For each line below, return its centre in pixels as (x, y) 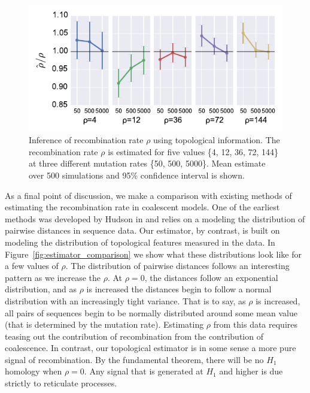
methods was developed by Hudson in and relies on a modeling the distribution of (155, 218)
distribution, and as (41, 289)
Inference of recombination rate (86, 140)
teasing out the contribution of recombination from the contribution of (134, 336)
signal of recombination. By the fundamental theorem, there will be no (134, 359)
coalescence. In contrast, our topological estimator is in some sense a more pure (151, 348)
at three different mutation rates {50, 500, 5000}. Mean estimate (147, 163)
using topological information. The (217, 140)
